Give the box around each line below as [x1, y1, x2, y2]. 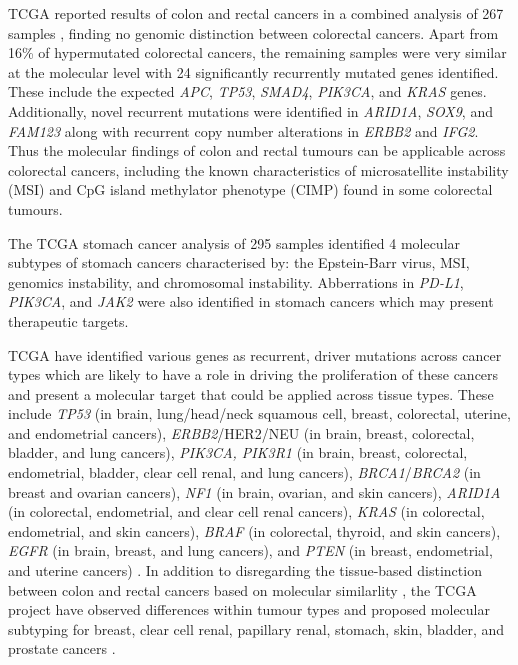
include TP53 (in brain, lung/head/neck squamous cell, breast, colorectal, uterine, [8, 403, 511, 424]
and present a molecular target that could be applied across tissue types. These [8, 383, 494, 404]
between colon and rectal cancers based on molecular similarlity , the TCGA [8, 579, 477, 600]
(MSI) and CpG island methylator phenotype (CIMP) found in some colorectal [8, 179, 493, 200]
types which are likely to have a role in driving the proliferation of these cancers [8, 364, 499, 385]
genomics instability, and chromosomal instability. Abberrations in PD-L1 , [8, 271, 464, 292]
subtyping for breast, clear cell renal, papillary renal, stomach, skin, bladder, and [8, 618, 505, 639]
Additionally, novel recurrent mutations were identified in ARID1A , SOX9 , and [8, 100, 493, 121]
